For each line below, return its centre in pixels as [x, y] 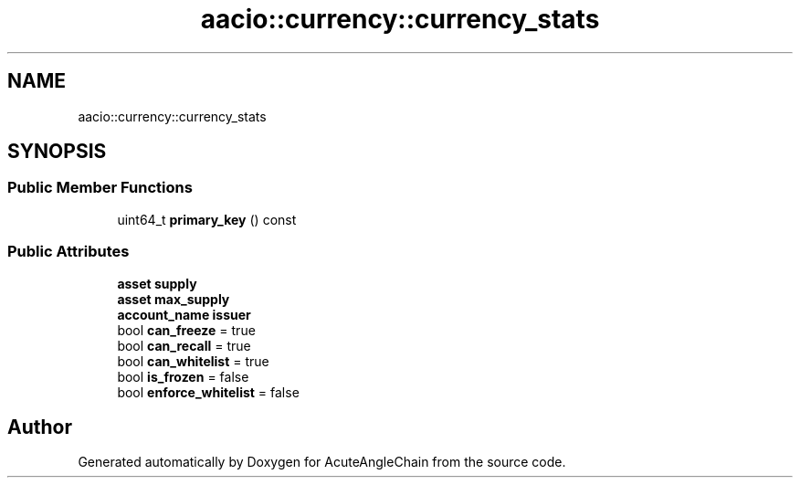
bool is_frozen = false [183, 376]
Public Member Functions [100, 188]
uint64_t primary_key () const [207, 219]
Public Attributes [68, 252]
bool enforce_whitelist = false [208, 392]
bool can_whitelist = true [193, 361]
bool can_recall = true [184, 345]
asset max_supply [174, 299]
